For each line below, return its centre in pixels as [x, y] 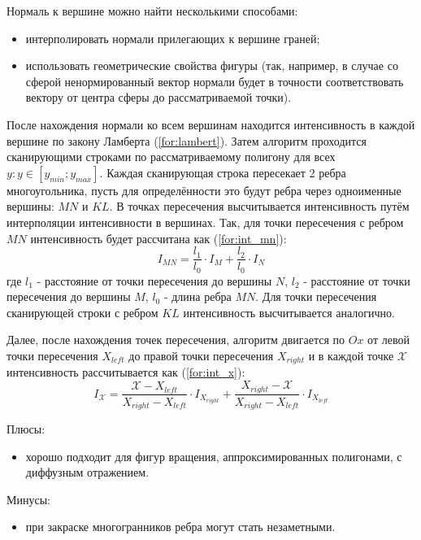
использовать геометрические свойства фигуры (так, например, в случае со [212, 65]
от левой [388, 340]
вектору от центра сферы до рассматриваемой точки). [158, 97]
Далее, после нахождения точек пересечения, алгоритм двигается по [176, 340]
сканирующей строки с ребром [82, 312]
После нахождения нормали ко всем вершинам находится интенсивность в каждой [211, 124]
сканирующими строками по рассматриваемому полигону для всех [171, 157]
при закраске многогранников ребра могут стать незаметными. [180, 527]
